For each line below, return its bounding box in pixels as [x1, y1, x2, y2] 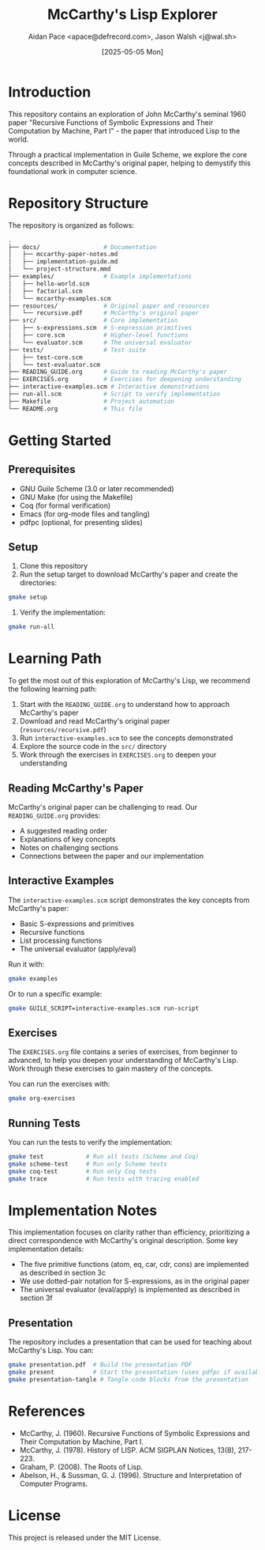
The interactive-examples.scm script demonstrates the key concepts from [8, 895, 250, 905]
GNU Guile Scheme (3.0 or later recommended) [19, 484, 175, 493]
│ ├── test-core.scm [8, 353, 83, 361]
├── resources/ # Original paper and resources [8, 302, 211, 310]
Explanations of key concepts [19, 834, 116, 844]
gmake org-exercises [8, 1094, 77, 1102]
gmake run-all [8, 623, 55, 631]
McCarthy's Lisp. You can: [8, 1346, 94, 1355]
